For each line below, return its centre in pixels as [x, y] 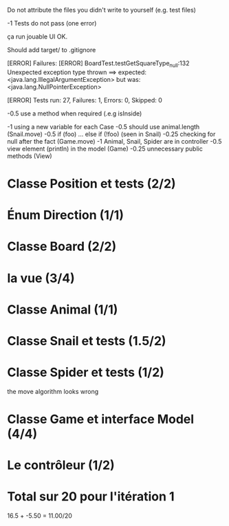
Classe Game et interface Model [101, 419]
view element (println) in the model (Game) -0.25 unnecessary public [105, 149]
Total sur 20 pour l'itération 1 [91, 497]
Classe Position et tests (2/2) [92, 183]
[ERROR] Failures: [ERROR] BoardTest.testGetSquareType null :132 [98, 64]
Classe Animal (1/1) [63, 309]
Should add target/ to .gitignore [52, 50]
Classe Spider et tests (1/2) [86, 372]
